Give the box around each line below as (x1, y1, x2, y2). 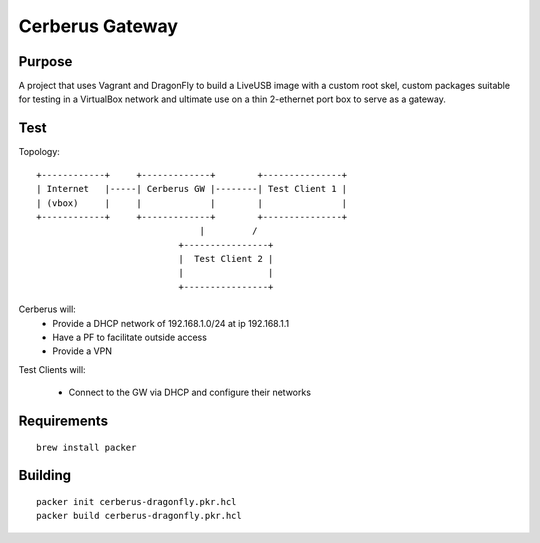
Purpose (18, 53, 73, 70)
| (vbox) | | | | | (36, 197, 348, 209)
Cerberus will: (18, 303, 77, 315)
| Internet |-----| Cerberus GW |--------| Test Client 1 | (36, 183, 348, 195)
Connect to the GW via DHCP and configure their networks (68, 386, 312, 399)
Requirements (18, 413, 109, 430)
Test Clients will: (18, 363, 86, 375)
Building (18, 467, 72, 484)
